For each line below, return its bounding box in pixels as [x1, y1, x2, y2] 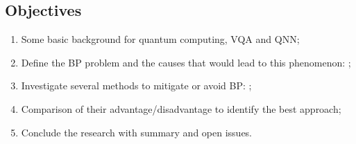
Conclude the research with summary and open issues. [21, 125, 253, 139]
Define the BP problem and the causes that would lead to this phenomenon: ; [21, 55, 351, 69]
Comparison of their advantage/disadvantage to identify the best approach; [21, 101, 341, 116]
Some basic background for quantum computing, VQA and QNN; [21, 32, 300, 46]
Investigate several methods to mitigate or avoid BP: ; [21, 78, 252, 93]
